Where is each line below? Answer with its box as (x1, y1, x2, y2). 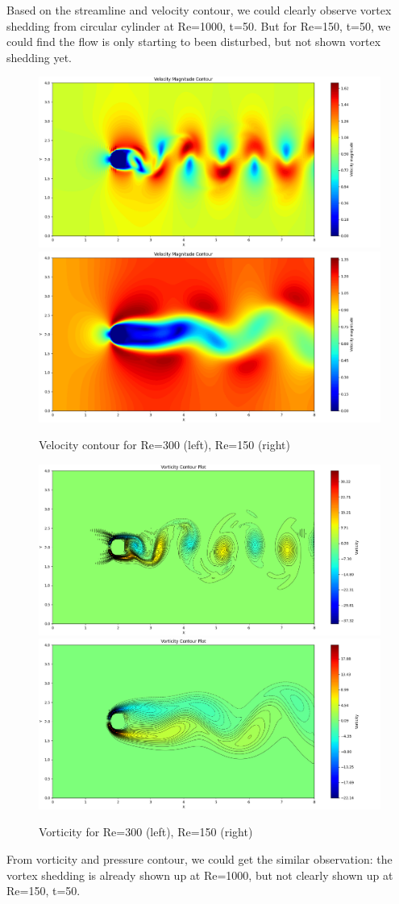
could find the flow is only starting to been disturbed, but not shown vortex (6, 33, 381, 50)
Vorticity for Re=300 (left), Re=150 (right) (39, 823, 253, 840)
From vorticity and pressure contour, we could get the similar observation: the (6, 851, 393, 868)
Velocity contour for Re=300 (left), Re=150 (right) (39, 436, 291, 453)
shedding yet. (6, 48, 72, 65)
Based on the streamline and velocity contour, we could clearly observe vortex (6, 2, 392, 18)
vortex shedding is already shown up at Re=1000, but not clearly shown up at (6, 866, 393, 883)
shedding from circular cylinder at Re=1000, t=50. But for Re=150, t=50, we (6, 17, 391, 34)
